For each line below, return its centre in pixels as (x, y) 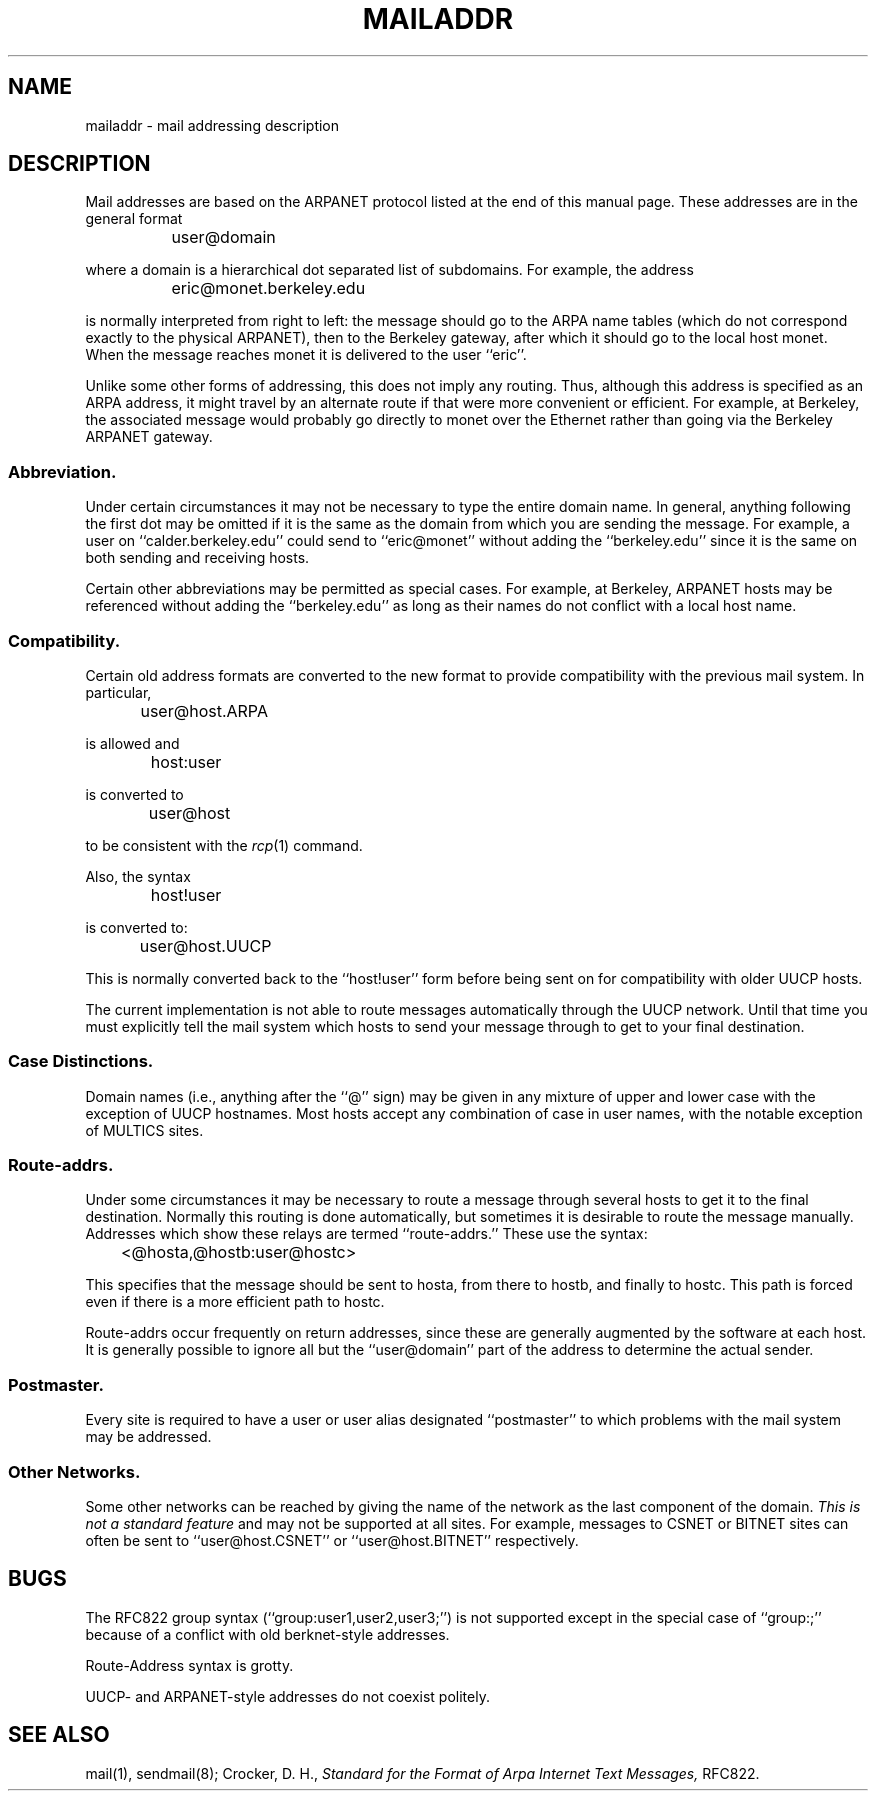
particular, (118, 692)
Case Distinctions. (81, 1061)
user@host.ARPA (204, 710)
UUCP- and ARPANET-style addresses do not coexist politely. (287, 1696)
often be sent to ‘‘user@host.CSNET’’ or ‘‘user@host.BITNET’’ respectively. (332, 1540)
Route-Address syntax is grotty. (189, 1665)
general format (134, 219)
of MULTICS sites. (144, 1130)
